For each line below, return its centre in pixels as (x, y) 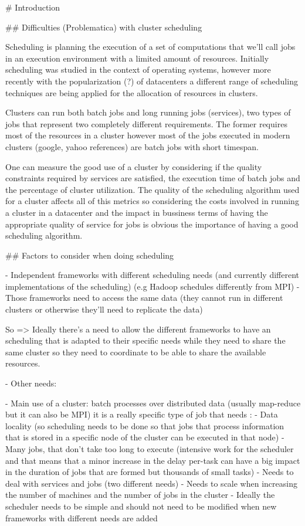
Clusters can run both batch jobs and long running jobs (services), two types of (148, 112)
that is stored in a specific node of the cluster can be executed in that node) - (145, 437)
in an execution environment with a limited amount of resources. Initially (137, 58)
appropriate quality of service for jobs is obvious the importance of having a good (152, 224)
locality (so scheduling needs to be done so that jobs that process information (145, 425)
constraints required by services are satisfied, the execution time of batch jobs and (153, 178)
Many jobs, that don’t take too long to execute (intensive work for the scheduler (150, 449)
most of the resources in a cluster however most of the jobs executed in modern (148, 135)
